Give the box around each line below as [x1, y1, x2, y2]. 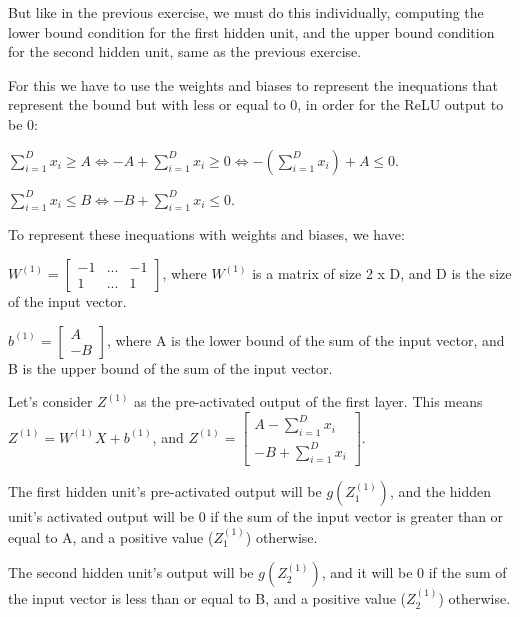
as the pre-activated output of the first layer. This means [134, 391, 483, 412]
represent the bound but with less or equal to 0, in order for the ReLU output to [8, 94, 504, 115]
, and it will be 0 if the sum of [321, 562, 507, 583]
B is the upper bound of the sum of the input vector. [8, 357, 333, 378]
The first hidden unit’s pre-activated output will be [8, 481, 322, 502]
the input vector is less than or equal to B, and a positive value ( [8, 588, 407, 609]
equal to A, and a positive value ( [8, 526, 214, 547]
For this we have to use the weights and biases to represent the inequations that [8, 74, 499, 95]
